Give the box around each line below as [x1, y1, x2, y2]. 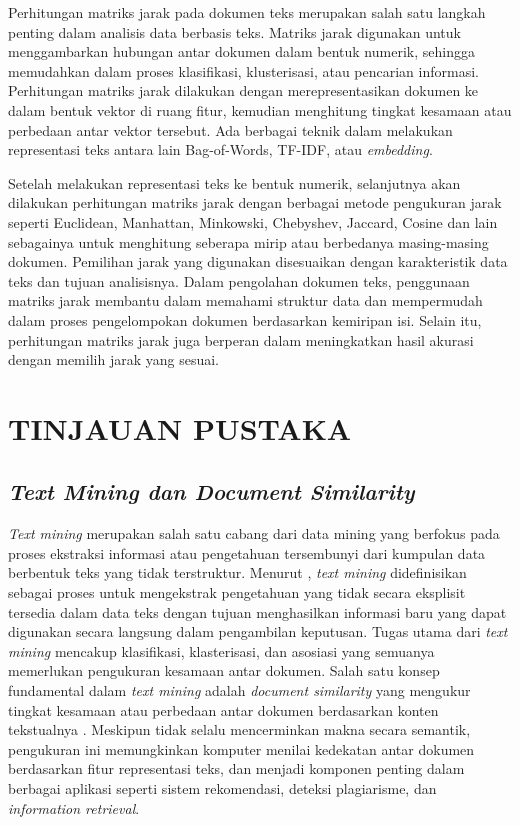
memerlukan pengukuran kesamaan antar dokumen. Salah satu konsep [8, 660, 440, 681]
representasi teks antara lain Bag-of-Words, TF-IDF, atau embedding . [8, 139, 433, 160]
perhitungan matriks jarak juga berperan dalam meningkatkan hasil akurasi [8, 329, 474, 350]
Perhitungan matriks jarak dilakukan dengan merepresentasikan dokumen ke [8, 80, 479, 101]
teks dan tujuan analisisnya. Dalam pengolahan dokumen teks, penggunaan [8, 270, 470, 291]
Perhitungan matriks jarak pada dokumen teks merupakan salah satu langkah [8, 2, 486, 22]
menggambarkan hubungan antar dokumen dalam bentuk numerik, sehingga [8, 41, 475, 62]
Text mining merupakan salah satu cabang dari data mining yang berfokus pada [8, 523, 500, 544]
